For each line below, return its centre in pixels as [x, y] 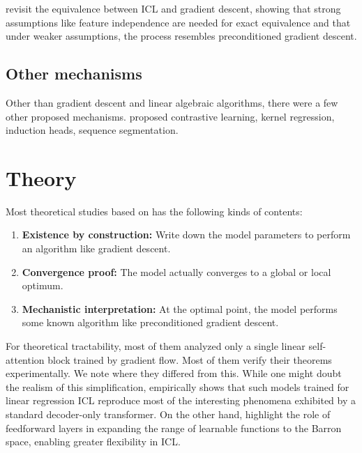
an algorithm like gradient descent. [96, 248]
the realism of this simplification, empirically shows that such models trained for [178, 386]
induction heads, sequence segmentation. [92, 130]
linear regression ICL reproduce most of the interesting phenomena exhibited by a [181, 400]
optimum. [43, 285]
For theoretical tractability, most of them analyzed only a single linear [156, 346]
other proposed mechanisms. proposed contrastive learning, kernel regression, [170, 116]
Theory [41, 177]
